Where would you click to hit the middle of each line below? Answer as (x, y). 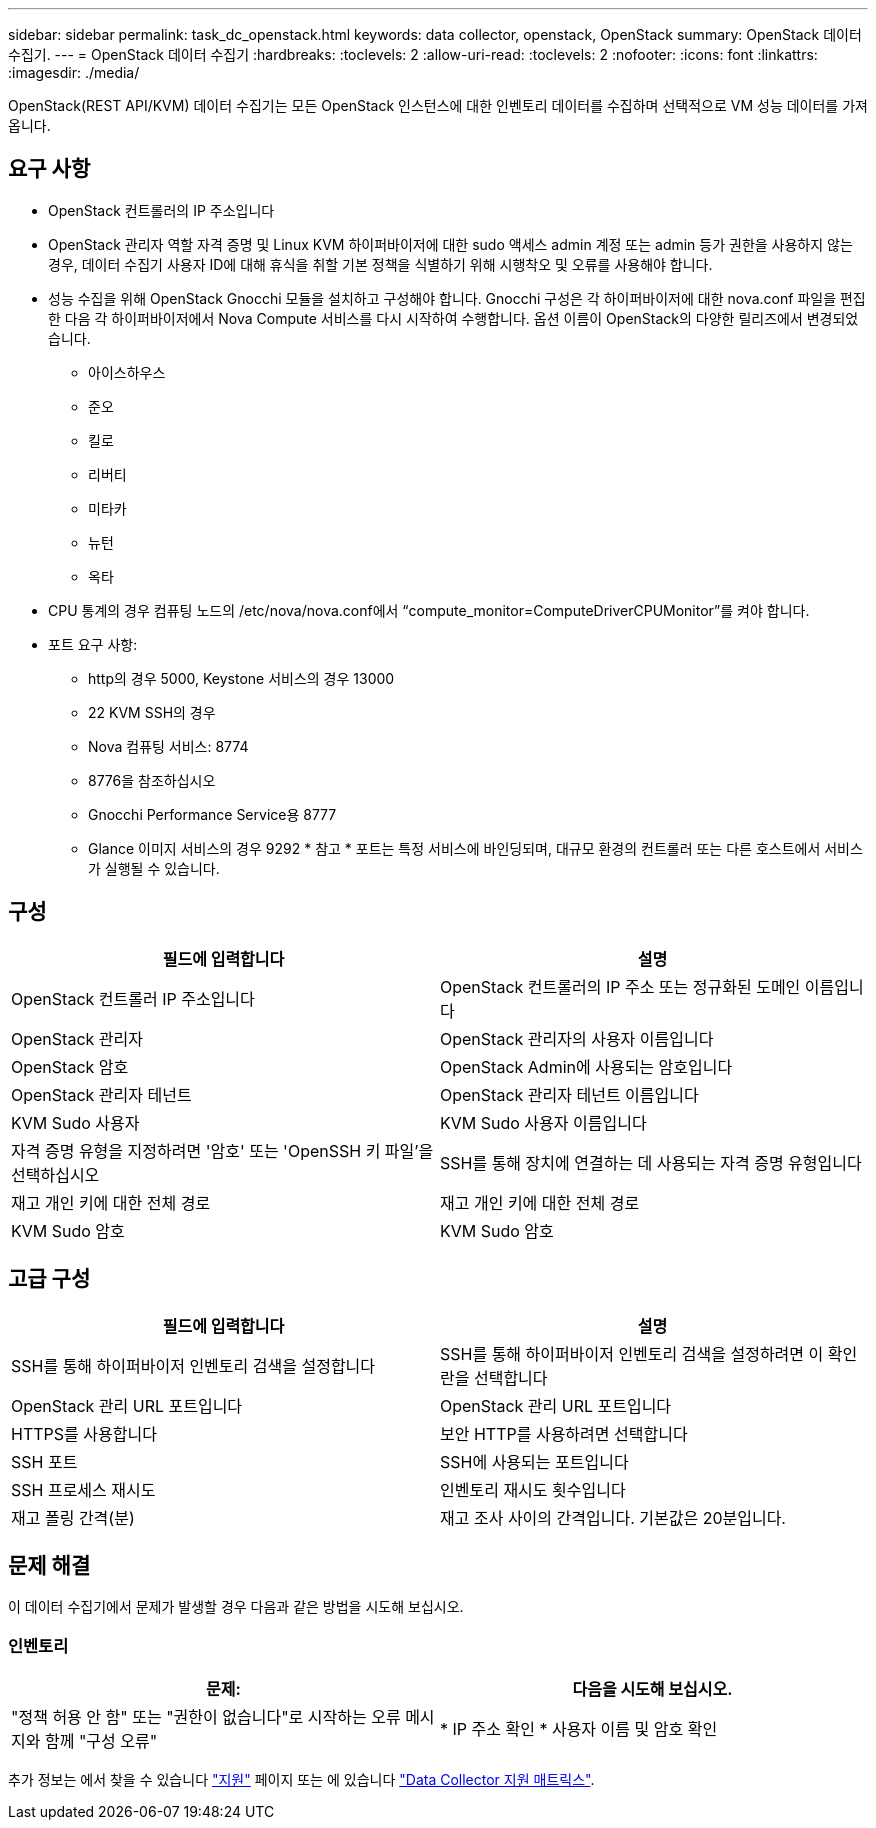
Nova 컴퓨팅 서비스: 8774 (168, 746)
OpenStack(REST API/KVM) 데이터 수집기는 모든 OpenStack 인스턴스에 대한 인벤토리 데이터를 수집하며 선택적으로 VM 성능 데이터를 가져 (438, 105)
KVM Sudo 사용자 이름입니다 (543, 1122)
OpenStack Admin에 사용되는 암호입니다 (586, 1066)
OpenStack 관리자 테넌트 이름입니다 (569, 1094)
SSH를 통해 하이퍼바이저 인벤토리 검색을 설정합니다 (193, 1365)
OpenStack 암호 (70, 1066)
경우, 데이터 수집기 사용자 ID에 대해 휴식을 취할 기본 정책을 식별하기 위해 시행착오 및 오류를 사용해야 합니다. (380, 264)
